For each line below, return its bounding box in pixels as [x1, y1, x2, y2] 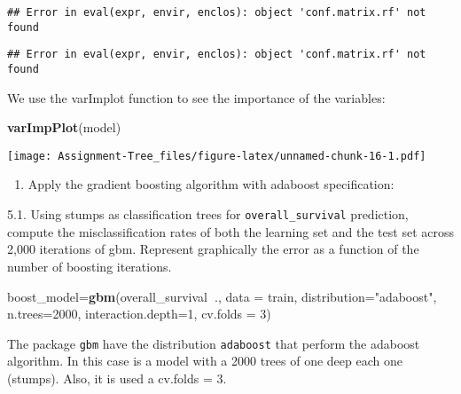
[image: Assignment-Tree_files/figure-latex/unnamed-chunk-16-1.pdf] [7, 149, 426, 162]
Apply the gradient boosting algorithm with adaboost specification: [27, 175, 395, 193]
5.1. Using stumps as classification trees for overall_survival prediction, [7, 205, 409, 224]
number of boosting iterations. [7, 256, 172, 275]
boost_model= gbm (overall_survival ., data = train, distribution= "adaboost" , [7, 287, 437, 305]
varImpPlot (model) [7, 118, 121, 137]
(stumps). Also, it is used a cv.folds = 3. [7, 368, 227, 387]
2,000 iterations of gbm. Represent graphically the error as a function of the [7, 240, 419, 258]
